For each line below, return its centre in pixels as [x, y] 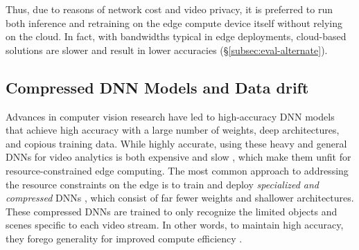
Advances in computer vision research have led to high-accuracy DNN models [170, 116]
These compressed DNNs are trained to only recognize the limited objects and [172, 211]
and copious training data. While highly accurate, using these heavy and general [176, 143]
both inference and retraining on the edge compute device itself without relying [174, 23]
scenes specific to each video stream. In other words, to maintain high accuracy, [175, 225]
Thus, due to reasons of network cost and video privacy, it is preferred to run [169, 9]
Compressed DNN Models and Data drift [157, 87]
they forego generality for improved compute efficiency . [124, 238]
